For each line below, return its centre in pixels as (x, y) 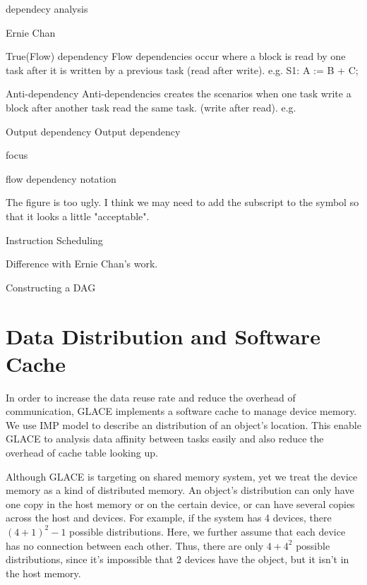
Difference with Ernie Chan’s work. (82, 264)
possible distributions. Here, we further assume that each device (207, 531)
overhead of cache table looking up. (82, 452)
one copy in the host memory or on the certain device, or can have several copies (180, 503)
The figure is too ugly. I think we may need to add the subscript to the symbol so (182, 202)
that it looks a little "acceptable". (78, 216)
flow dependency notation (61, 178)
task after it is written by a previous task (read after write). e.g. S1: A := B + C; (182, 70)
